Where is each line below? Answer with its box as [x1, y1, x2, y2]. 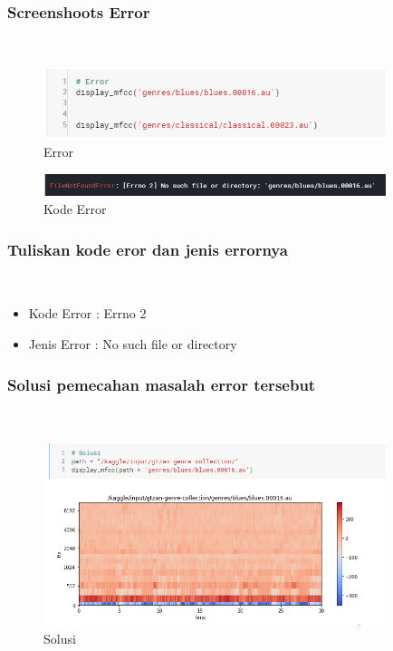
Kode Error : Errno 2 [28, 304, 147, 323]
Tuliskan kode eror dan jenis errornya [7, 238, 288, 260]
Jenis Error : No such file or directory [28, 335, 237, 354]
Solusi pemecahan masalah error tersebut [7, 373, 316, 395]
